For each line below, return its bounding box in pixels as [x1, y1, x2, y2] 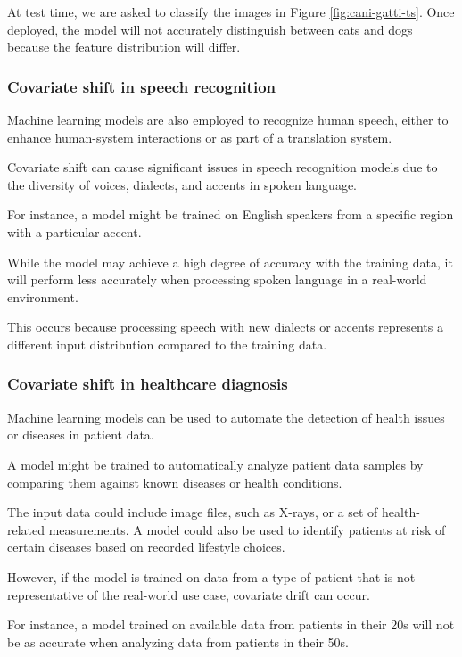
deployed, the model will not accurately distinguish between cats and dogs [7, 20, 413, 38]
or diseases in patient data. [7, 425, 154, 444]
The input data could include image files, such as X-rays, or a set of [7, 503, 378, 521]
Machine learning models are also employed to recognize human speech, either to [7, 111, 449, 128]
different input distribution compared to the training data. [7, 334, 327, 353]
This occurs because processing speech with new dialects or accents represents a [7, 317, 443, 336]
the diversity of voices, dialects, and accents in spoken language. [7, 175, 358, 193]
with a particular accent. [7, 222, 142, 241]
